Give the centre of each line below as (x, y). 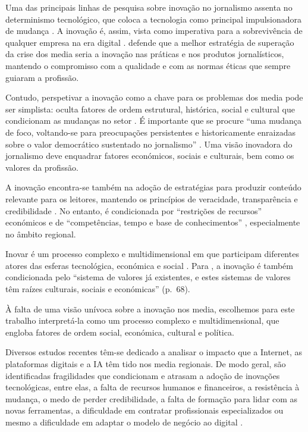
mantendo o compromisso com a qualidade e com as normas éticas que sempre (148, 65)
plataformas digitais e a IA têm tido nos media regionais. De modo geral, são (146, 364)
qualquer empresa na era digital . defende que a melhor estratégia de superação (150, 42)
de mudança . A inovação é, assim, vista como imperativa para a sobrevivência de (154, 31)
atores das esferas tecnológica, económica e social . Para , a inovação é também (149, 265)
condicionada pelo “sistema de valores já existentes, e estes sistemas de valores (148, 277)
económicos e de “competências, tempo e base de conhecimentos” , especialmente (153, 222)
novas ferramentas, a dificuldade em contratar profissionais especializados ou (144, 410)
